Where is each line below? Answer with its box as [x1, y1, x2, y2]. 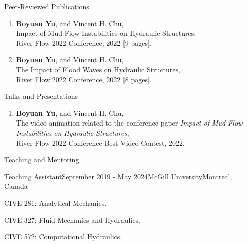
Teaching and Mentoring [4, 154, 79, 165]
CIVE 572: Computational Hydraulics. [4, 231, 122, 242]
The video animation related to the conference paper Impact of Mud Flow [16, 117, 243, 128]
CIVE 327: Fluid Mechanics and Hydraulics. [4, 214, 140, 225]
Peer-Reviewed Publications [4, 1, 89, 11]
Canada [4, 181, 28, 191]
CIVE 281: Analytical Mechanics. [4, 197, 107, 208]
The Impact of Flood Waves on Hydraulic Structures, [16, 64, 180, 74]
